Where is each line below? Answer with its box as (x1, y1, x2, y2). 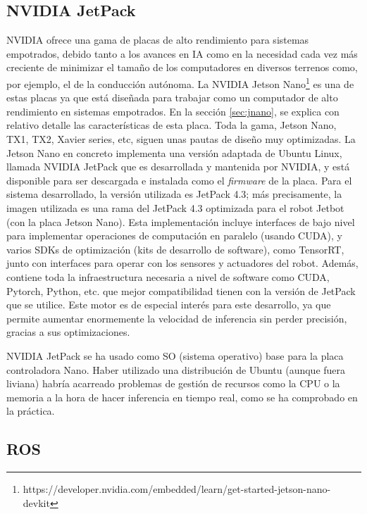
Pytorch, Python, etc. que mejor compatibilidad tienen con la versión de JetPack (6, 283, 356, 298)
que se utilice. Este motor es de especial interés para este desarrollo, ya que (6, 297, 331, 312)
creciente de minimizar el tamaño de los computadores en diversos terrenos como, (6, 60, 358, 75)
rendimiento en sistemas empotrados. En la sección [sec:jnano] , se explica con (6, 104, 340, 118)
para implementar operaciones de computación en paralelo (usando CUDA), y (6, 228, 342, 243)
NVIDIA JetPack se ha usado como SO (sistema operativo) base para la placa (6, 348, 344, 363)
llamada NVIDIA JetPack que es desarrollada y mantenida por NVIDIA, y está (6, 159, 350, 174)
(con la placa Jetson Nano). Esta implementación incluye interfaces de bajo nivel (6, 214, 355, 229)
